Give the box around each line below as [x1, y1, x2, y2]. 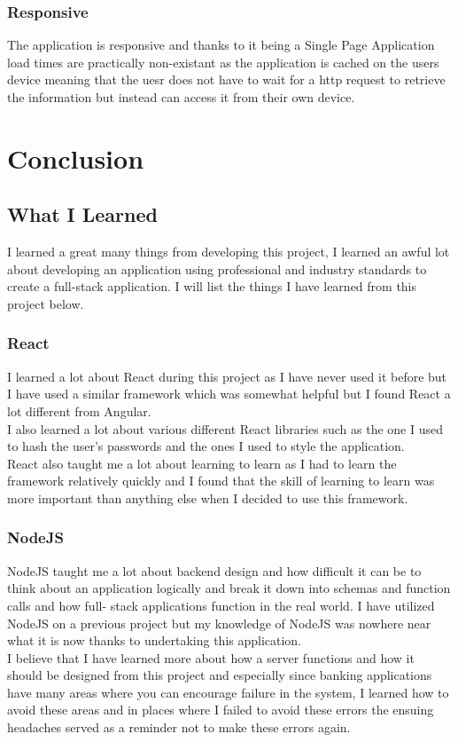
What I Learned [7, 201, 158, 228]
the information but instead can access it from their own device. [7, 88, 355, 106]
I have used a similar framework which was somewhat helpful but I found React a [7, 384, 451, 403]
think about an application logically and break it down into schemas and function [7, 579, 451, 597]
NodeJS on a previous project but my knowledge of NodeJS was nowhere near [7, 613, 431, 632]
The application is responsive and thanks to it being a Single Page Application [7, 36, 435, 54]
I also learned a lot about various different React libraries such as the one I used [7, 419, 443, 438]
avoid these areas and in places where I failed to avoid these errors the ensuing [7, 700, 434, 719]
